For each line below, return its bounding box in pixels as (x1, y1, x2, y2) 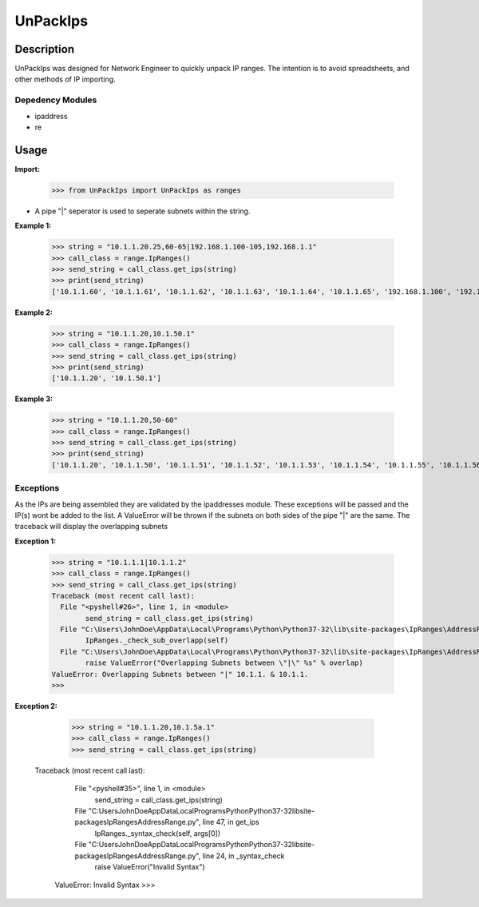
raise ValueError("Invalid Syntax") (94, 861, 205, 871)
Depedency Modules (14, 94, 97, 105)
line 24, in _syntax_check (202, 851, 285, 861)
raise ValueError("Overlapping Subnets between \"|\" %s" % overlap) (85, 658, 363, 667)
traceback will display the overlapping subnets (14, 522, 168, 531)
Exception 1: (14, 536, 56, 546)
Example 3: (14, 394, 53, 404)
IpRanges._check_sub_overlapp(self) (85, 636, 229, 645)
